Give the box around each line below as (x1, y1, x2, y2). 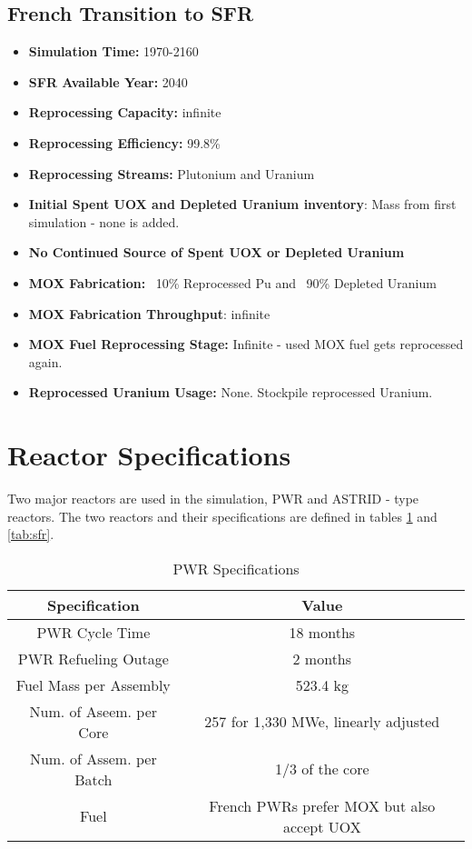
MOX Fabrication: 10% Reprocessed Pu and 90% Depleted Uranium (28, 273, 437, 292)
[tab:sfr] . (7, 524, 54, 544)
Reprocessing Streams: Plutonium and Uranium (28, 164, 315, 183)
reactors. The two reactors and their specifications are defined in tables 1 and (7, 506, 438, 525)
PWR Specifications (172, 557, 300, 579)
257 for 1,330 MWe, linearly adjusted (204, 711, 440, 733)
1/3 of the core (275, 758, 369, 780)
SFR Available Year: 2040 (28, 72, 188, 91)
